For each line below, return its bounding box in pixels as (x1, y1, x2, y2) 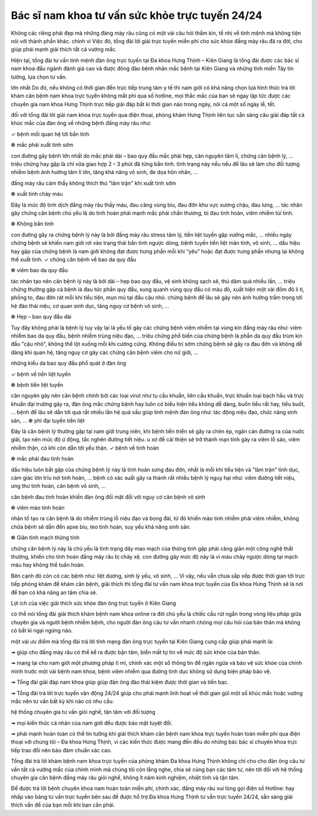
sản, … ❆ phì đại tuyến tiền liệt (11, 417, 85, 424)
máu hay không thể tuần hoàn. (11, 561, 85, 569)
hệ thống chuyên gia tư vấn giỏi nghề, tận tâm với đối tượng (11, 709, 155, 716)
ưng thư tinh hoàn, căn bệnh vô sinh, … (11, 483, 106, 490)
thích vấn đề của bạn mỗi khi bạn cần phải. (11, 801, 115, 808)
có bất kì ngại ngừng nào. (11, 627, 73, 634)
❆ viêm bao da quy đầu (11, 267, 68, 274)
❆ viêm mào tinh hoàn (11, 504, 65, 512)
